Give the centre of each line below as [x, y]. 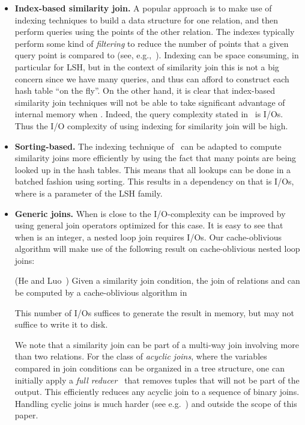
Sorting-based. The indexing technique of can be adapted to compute [148, 146]
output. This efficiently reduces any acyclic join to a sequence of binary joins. [157, 392]
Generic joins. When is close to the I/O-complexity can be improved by [150, 213]
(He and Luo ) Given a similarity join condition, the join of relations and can [157, 280]
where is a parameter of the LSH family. [89, 193]
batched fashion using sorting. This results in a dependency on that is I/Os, [154, 181]
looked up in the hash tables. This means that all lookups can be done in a [153, 169]
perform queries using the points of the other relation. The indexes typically [155, 32]
